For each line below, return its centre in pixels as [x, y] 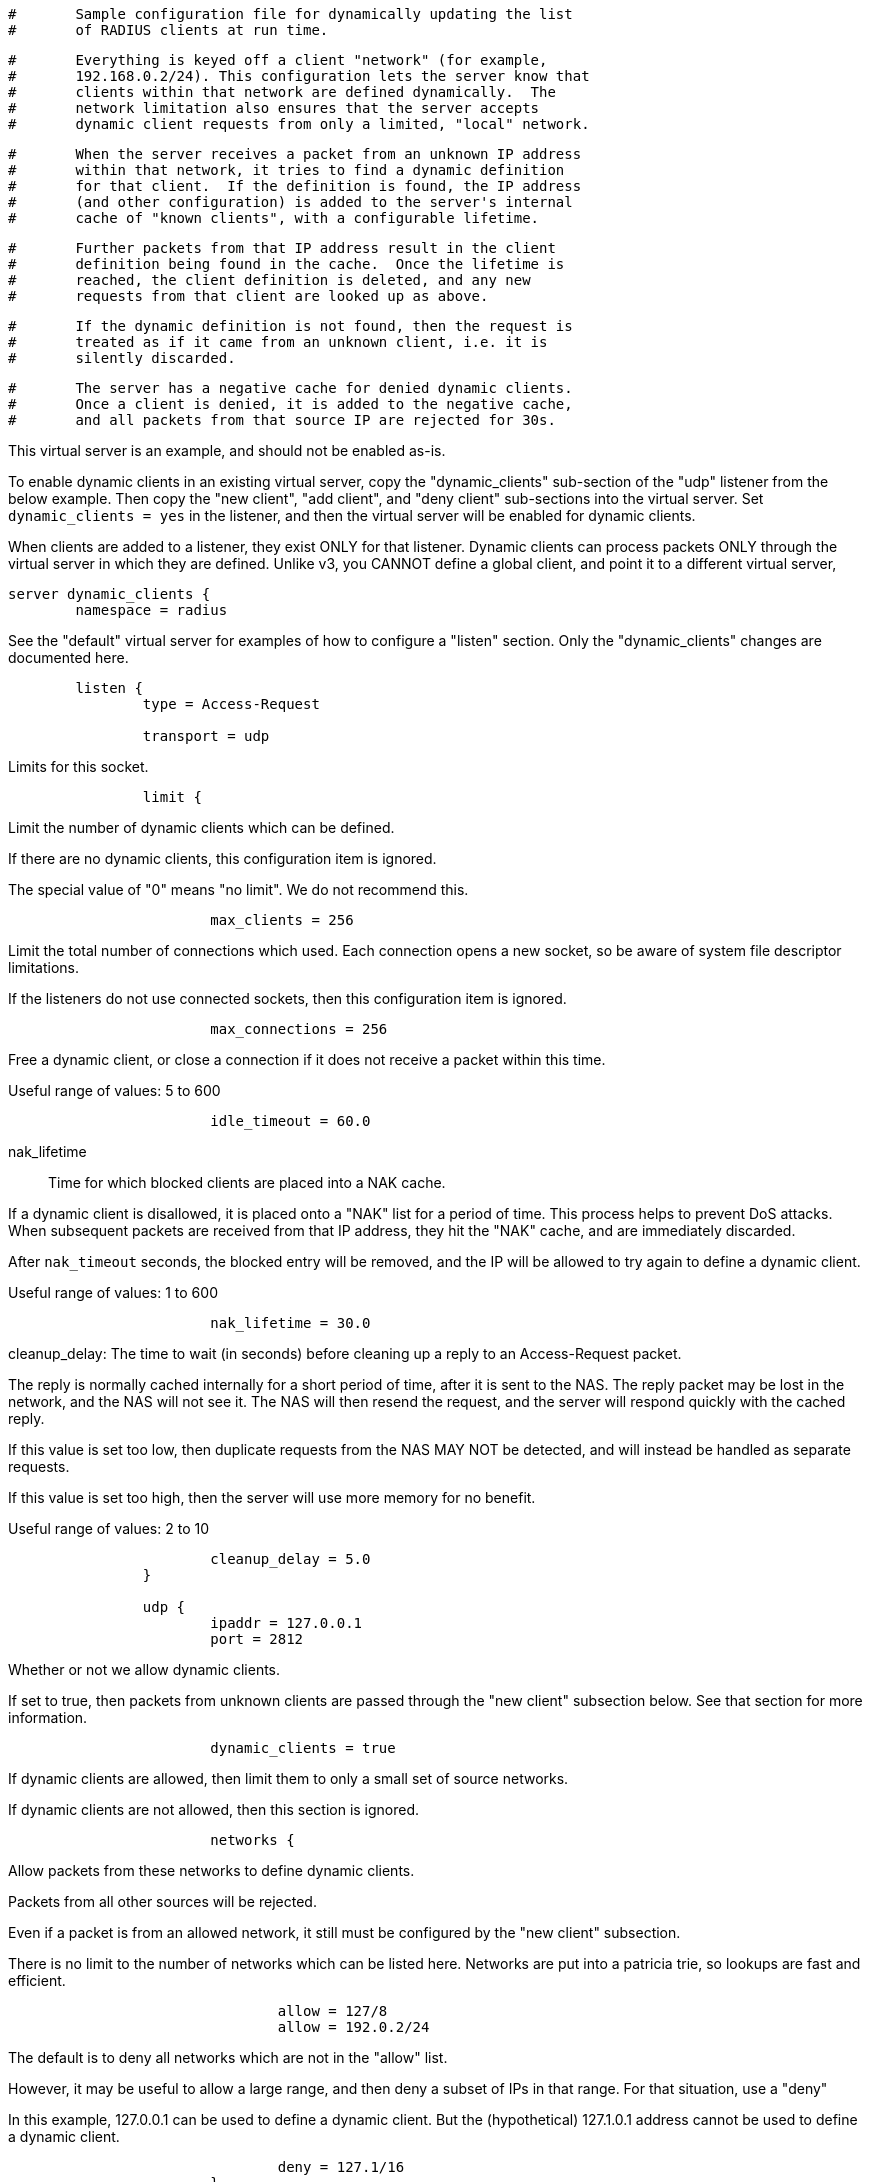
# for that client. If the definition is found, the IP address [295, 186]
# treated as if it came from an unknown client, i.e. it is [278, 342]
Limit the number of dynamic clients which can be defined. [201, 827]
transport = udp [206, 736]
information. [48, 1717]
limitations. [44, 967]
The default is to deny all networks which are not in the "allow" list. [228, 2057]
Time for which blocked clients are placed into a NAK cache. [247, 1182]
